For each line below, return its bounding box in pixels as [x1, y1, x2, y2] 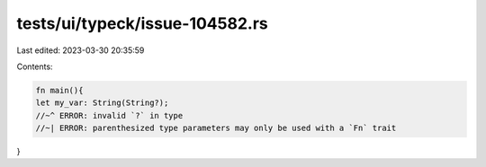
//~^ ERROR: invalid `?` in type [35, 110, 184, 120]
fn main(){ [35, 85, 84, 95]
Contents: [16, 61, 53, 72]
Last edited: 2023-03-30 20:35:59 [16, 45, 145, 56]
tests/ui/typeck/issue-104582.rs [16, 13, 269, 33]
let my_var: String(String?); [35, 98, 169, 108]
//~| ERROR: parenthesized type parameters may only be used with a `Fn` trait [35, 123, 397, 134]
